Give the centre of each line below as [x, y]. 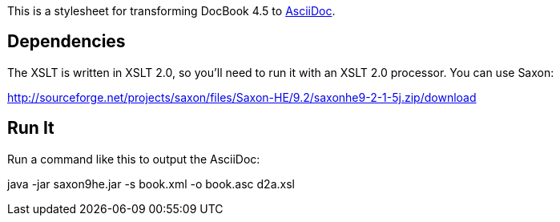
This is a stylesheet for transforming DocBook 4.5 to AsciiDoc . [171, 11]
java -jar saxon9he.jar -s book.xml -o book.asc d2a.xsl [151, 184]
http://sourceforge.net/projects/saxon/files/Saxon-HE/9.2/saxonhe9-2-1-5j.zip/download [242, 97]
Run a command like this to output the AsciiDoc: [134, 159]
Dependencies [66, 42]
